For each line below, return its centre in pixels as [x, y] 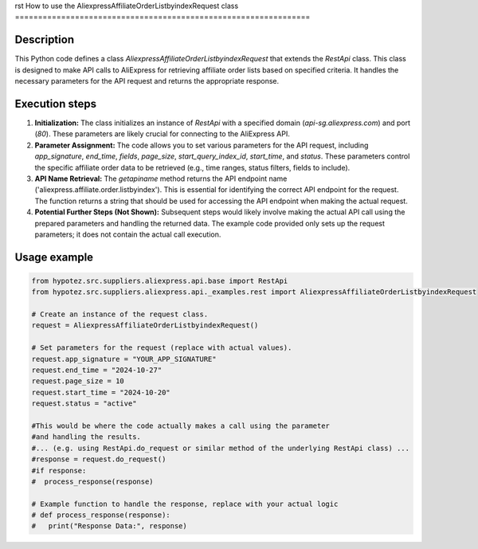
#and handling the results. [86, 437]
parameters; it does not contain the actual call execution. [128, 234]
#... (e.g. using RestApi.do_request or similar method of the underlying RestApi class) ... [221, 448]
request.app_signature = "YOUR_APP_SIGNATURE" [124, 359]
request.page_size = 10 [78, 381]
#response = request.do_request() [99, 459]
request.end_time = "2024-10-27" [97, 370]
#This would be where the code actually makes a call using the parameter [181, 425]
